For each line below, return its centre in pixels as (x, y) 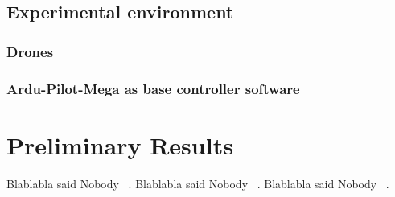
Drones (30, 51)
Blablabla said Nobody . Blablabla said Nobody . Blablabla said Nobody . (198, 183)
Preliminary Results (120, 144)
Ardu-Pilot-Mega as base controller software (153, 88)
